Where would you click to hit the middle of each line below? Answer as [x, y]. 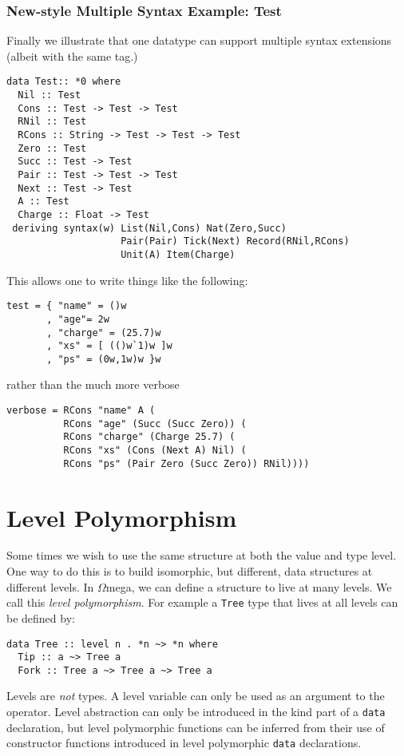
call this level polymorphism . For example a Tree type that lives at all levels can [202, 602]
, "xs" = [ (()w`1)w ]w [109, 346]
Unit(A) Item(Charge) [178, 254]
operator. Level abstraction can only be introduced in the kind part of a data [196, 712]
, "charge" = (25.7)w [104, 332]
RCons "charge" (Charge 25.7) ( [149, 437]
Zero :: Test [52, 148]
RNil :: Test [52, 122]
